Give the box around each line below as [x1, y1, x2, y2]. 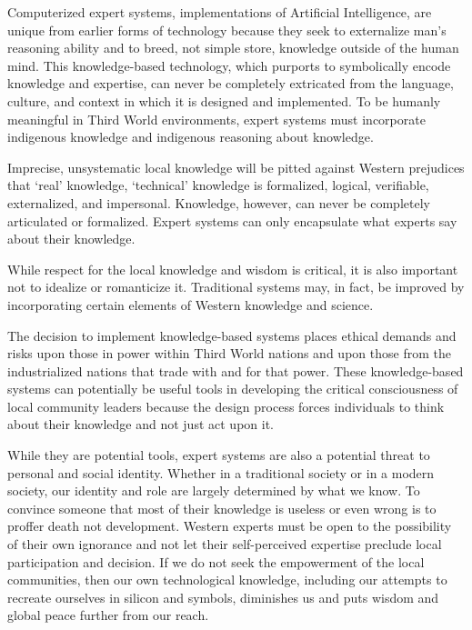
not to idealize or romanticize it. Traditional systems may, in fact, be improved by [7, 277, 465, 296]
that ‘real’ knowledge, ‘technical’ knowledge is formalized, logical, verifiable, [7, 175, 429, 195]
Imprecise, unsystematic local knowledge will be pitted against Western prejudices [7, 157, 465, 176]
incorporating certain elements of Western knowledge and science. [7, 295, 374, 314]
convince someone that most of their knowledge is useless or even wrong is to [7, 498, 437, 517]
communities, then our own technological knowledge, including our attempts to [7, 570, 447, 589]
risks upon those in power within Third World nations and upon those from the [7, 344, 451, 363]
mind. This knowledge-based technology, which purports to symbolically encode [7, 55, 451, 75]
